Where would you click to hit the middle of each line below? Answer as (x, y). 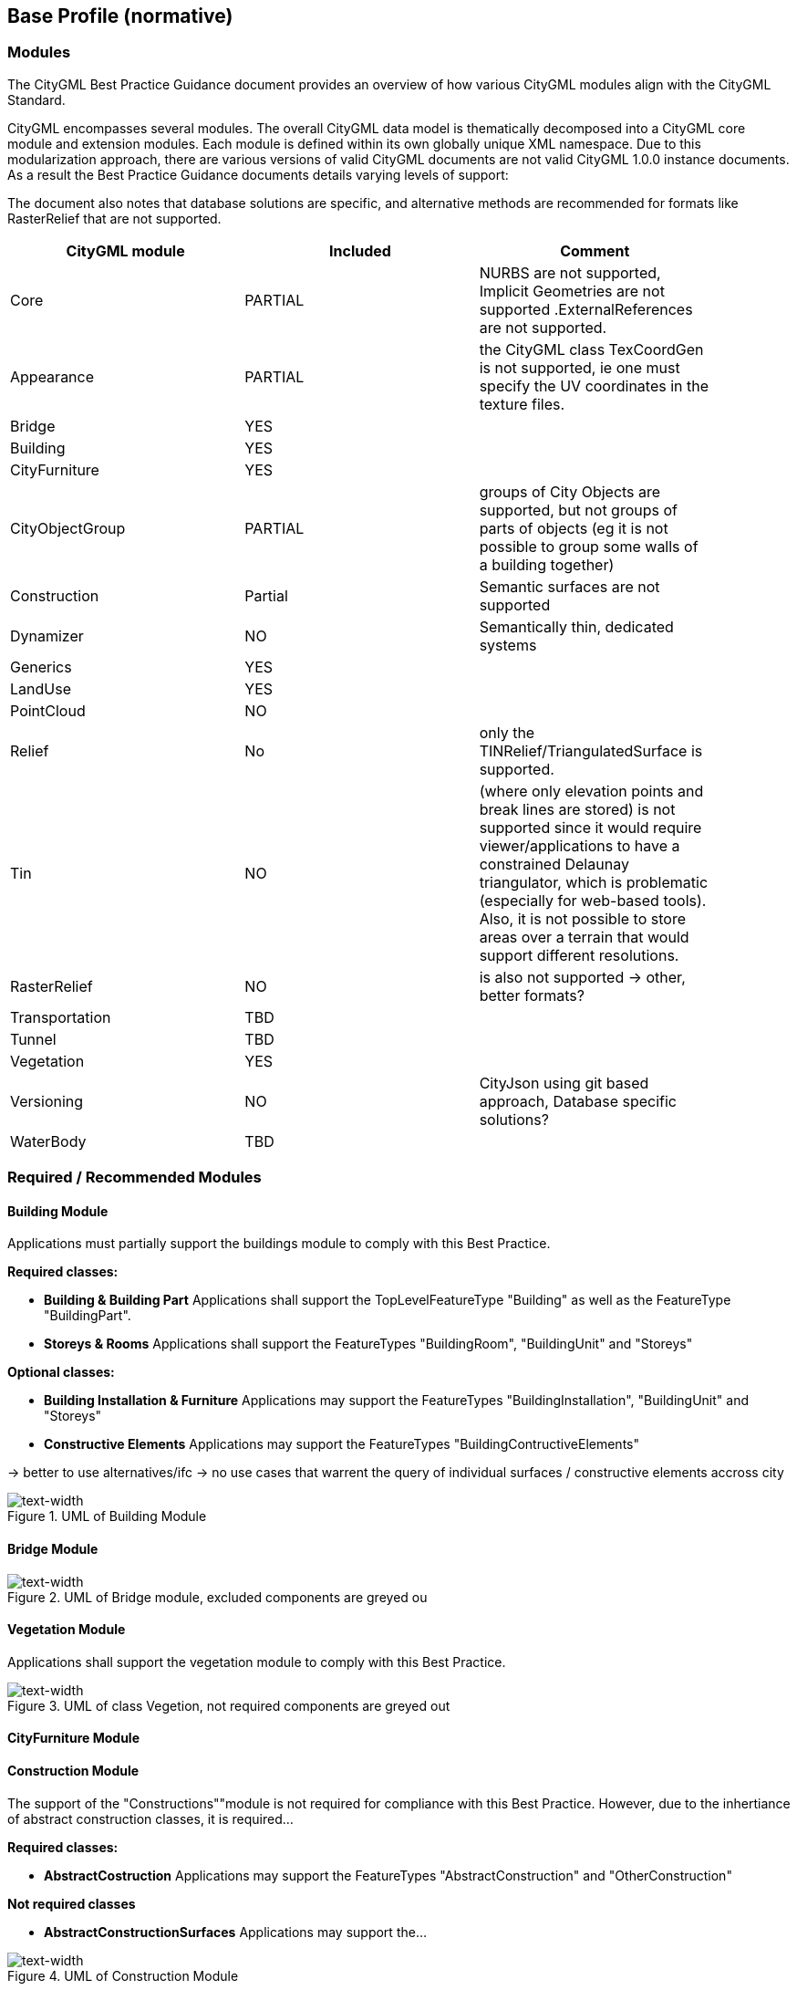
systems (508, 645)
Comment (595, 250)
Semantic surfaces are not (569, 586)
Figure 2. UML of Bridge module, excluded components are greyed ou (217, 1597)
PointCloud (48, 710)
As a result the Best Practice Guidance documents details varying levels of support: (258, 174)
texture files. (522, 404)
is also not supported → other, (582, 977)
